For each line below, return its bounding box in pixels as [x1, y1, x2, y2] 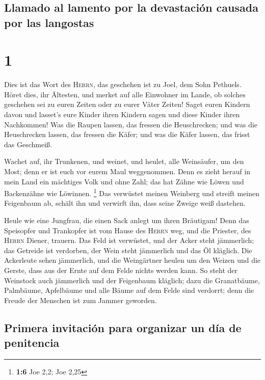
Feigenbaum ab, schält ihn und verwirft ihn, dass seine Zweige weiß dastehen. [4, 198, 246, 208]
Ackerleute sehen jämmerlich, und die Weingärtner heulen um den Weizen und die [4, 255, 261, 265]
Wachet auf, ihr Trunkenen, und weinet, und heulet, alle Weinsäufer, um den [4, 156, 244, 167]
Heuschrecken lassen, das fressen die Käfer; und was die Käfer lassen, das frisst [4, 129, 250, 140]
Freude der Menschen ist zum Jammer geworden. [4, 294, 157, 305]
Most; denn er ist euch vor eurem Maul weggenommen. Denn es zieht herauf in [4, 166, 251, 177]
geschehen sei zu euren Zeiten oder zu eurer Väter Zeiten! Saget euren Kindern [4, 99, 250, 110]
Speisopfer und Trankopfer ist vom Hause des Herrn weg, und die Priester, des [4, 225, 251, 235]
